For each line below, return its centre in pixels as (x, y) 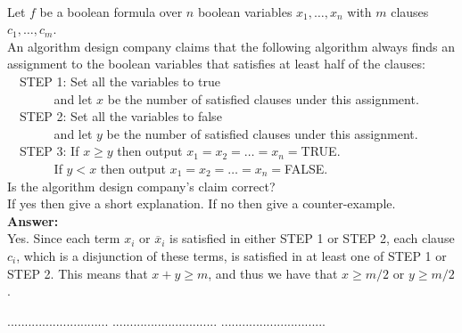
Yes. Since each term (64, 238)
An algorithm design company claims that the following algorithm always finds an (231, 46)
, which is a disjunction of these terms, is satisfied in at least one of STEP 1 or (231, 255)
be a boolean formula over (111, 11)
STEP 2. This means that (78, 273)
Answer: (33, 220)
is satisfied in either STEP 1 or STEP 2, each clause (312, 238)
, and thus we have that (273, 273)
